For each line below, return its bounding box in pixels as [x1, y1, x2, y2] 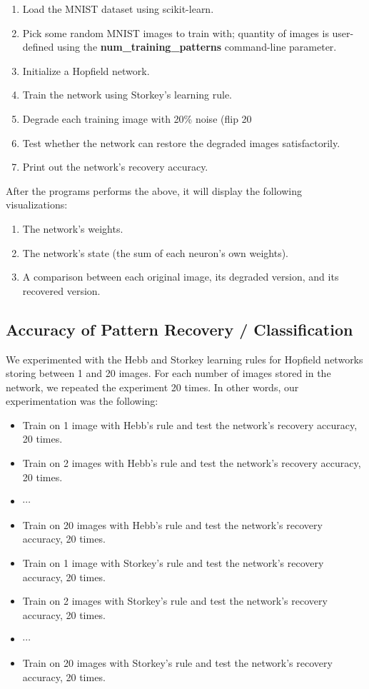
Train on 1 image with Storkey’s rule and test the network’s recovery [22, 555, 324, 570]
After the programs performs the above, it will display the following [6, 183, 303, 198]
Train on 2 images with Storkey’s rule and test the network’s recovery [22, 593, 328, 608]
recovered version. [22, 283, 101, 298]
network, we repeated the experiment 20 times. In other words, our [6, 379, 299, 394]
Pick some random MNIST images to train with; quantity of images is [22, 25, 329, 40]
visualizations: [6, 197, 68, 212]
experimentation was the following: [6, 393, 158, 408]
